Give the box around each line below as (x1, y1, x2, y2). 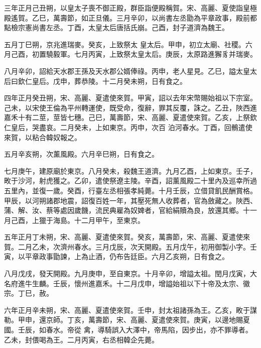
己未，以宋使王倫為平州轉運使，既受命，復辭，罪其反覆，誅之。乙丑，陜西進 (4, 102, 257, 112)
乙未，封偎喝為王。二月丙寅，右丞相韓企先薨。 (4, 334, 159, 344)
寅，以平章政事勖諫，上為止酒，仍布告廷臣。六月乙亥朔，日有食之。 (4, 251, 229, 262)
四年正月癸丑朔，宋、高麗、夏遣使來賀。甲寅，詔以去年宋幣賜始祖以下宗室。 (4, 92, 257, 103)
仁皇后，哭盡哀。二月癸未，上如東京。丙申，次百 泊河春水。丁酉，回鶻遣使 (4, 122, 252, 132)
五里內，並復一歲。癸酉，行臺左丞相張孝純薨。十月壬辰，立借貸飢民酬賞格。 (4, 185, 257, 195)
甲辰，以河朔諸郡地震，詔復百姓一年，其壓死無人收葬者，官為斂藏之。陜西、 (4, 195, 257, 205)
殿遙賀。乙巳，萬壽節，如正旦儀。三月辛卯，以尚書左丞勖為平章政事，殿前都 (4, 12, 257, 23)
